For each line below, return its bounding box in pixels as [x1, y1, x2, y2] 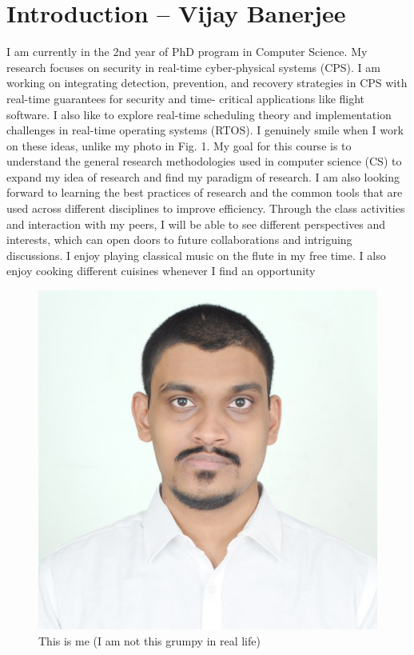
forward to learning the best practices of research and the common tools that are [6, 184, 403, 201]
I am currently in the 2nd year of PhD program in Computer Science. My [6, 43, 368, 60]
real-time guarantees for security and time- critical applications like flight [6, 90, 365, 106]
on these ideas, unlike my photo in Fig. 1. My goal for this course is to [6, 137, 352, 154]
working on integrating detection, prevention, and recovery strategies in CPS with [6, 74, 408, 91]
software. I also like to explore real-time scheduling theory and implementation [6, 106, 392, 122]
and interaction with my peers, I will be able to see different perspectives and [6, 215, 386, 232]
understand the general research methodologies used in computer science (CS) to [6, 153, 402, 170]
